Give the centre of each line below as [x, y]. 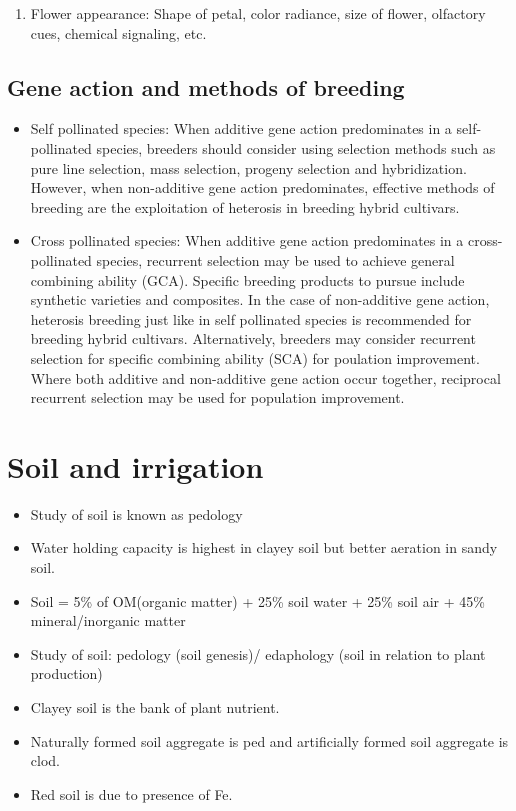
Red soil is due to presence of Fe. [131, 793]
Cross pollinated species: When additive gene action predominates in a [247, 240]
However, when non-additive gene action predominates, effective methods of [262, 187]
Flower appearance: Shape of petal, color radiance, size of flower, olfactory [258, 13]
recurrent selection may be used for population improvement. [217, 397]
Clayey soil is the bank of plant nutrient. [155, 706]
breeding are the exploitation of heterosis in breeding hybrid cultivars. [245, 206]
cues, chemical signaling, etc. [118, 32]
